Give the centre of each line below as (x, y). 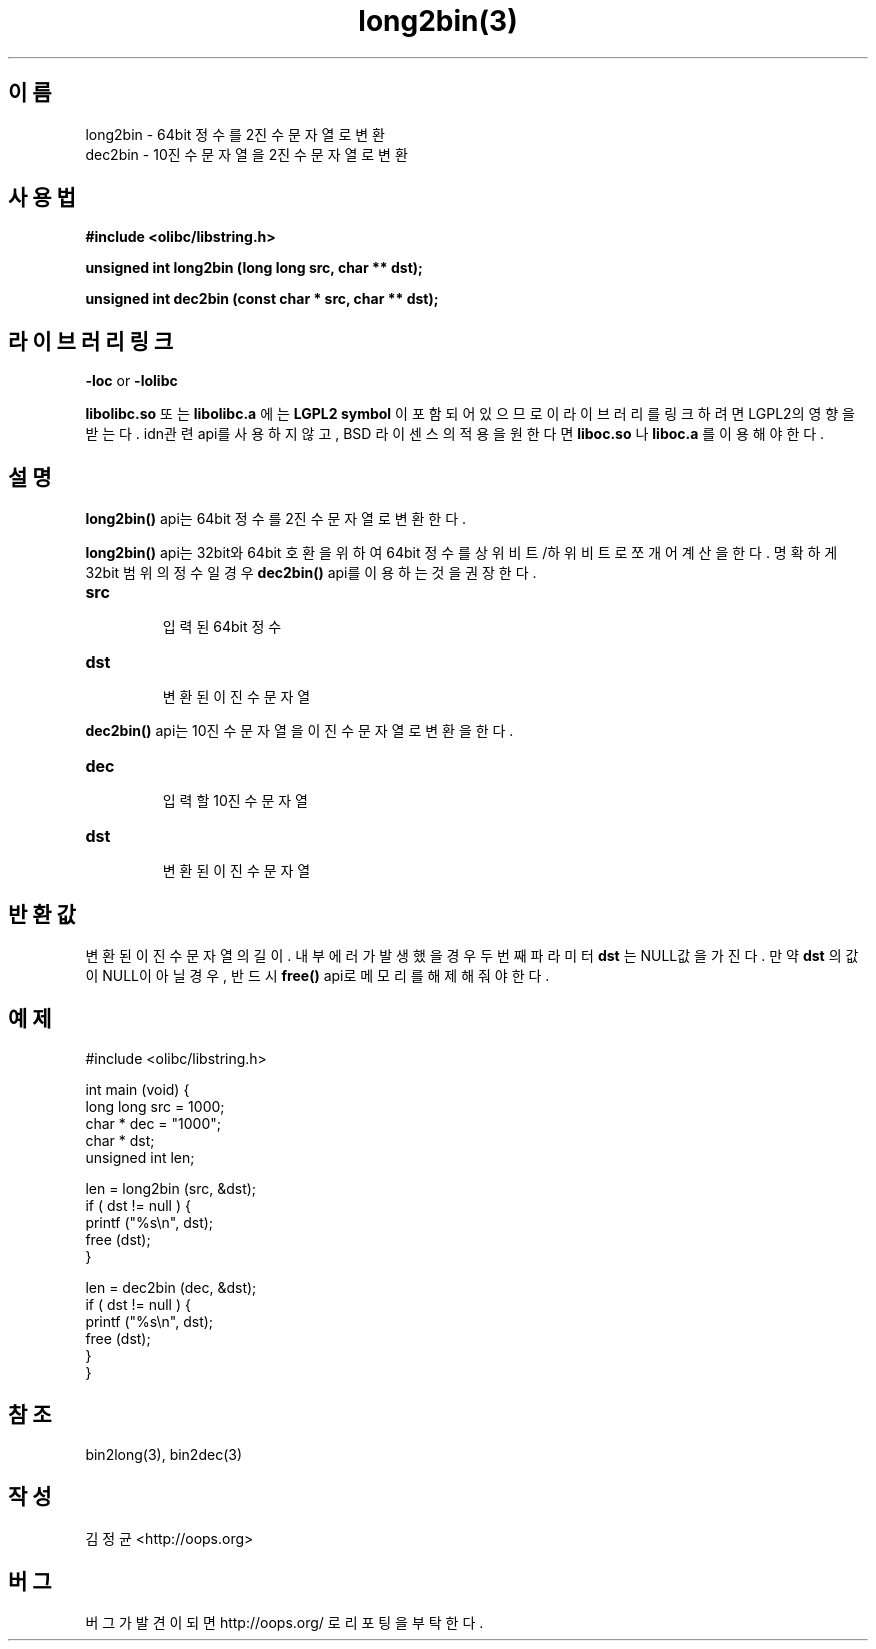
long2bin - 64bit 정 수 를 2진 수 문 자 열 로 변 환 (235, 134)
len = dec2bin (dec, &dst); (171, 1287)
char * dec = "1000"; (153, 1123)
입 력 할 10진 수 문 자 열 (235, 801)
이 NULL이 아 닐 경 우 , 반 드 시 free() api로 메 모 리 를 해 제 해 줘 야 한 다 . (317, 975)
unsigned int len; (140, 1157)
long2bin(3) (438, 21)
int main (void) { (137, 1089)
